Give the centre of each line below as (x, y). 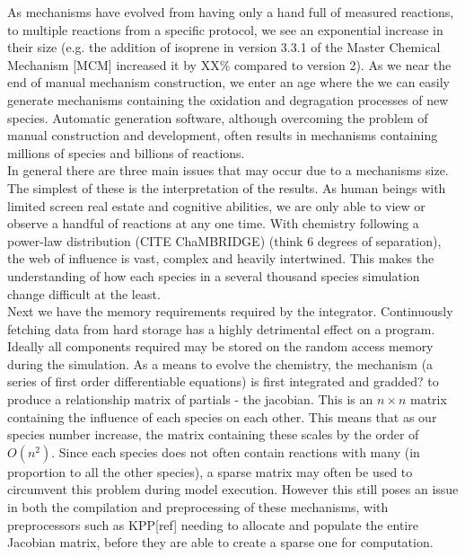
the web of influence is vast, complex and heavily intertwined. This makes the (221, 258)
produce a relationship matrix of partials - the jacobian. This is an (190, 399)
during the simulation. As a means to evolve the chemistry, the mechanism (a (220, 363)
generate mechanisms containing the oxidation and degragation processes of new (228, 99)
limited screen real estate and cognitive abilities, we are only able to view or (216, 205)
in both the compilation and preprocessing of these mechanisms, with (198, 507)
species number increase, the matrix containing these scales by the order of (213, 434)
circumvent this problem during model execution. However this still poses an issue (233, 489)
